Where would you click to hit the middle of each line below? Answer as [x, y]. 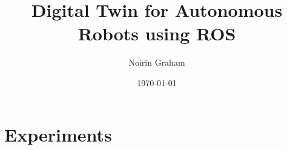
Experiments [58, 134]
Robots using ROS [157, 33]
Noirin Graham [157, 62]
